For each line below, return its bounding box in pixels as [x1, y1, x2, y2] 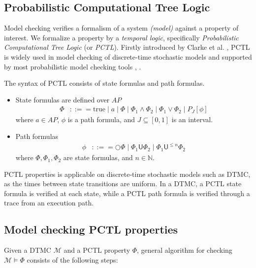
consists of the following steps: [27, 254, 118, 265]
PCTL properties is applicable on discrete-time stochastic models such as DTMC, [4, 168, 251, 179]
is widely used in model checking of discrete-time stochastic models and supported [4, 51, 252, 62]
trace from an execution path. [4, 198, 94, 208]
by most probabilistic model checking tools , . [4, 61, 141, 71]
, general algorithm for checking [137, 245, 232, 255]
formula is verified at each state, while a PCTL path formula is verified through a [4, 188, 250, 198]
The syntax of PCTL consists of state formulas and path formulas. [4, 78, 205, 88]
